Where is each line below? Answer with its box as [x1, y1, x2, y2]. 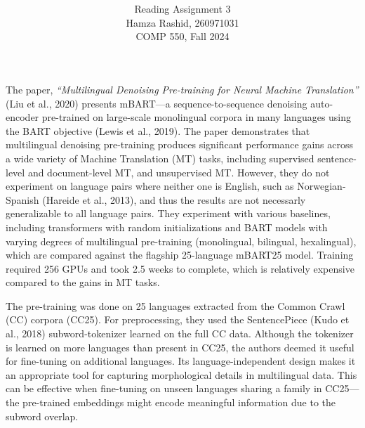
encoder [6, 110, 39, 124]
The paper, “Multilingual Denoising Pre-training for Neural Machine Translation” [6, 82, 359, 96]
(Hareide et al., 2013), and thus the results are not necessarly [42, 192, 306, 207]
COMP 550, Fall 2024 [135, 29, 230, 44]
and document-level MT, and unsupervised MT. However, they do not [27, 164, 330, 179]
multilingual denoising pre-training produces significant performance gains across [6, 137, 354, 152]
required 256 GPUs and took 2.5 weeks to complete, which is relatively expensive [6, 261, 354, 275]
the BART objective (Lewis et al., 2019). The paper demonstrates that [6, 123, 310, 138]
